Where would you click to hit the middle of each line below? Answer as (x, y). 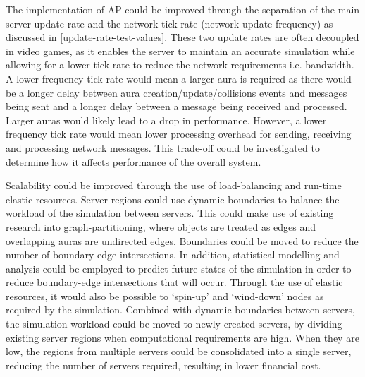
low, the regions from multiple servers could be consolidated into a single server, (179, 351)
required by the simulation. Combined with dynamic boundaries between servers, (180, 310)
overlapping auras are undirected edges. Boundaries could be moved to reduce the (182, 240)
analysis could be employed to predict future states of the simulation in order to (179, 268)
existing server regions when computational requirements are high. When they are (182, 337)
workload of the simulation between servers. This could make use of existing (170, 213)
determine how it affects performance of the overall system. (134, 161)
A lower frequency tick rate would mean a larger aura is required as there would (179, 78)
